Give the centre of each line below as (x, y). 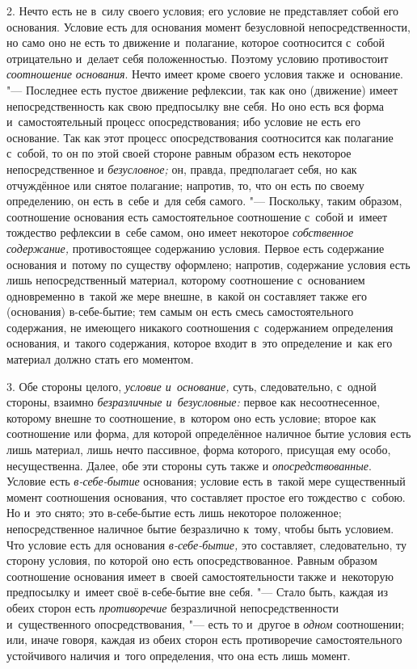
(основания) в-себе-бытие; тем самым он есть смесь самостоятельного (180, 311)
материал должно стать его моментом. (100, 359)
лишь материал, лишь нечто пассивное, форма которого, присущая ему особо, (199, 450)
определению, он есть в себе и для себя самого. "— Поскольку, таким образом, (204, 201)
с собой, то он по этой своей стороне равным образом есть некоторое (179, 153)
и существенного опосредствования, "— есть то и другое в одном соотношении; (206, 623)
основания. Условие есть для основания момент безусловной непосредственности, (209, 26)
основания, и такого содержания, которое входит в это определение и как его (200, 343)
